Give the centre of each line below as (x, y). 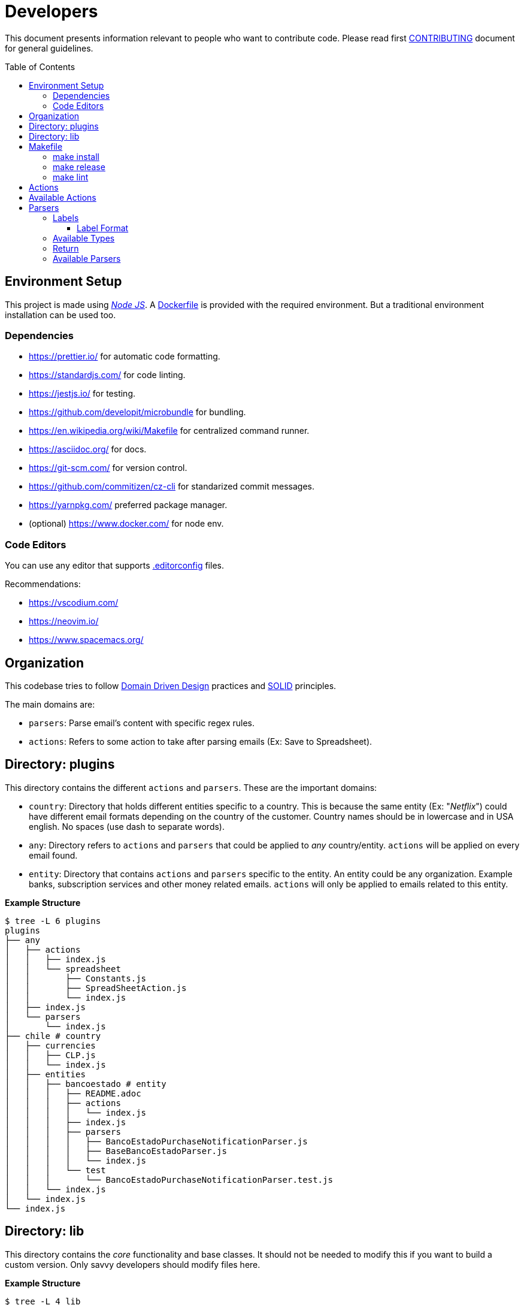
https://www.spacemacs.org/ (86, 640)
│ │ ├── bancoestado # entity (86, 1084)
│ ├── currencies (50, 1045)
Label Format (103, 228)
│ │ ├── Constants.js (76, 978)
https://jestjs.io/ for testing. (82, 394)
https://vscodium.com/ (74, 603)
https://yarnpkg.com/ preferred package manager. (128, 505)
